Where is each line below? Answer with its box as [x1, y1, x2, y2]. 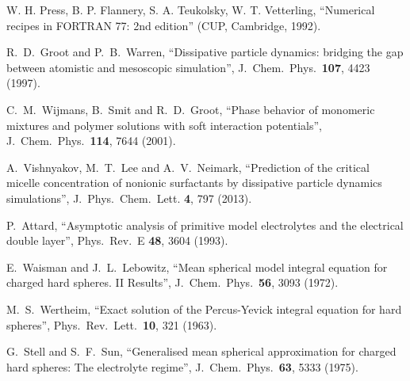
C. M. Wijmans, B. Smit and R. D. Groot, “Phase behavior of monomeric [6, 101, 375, 117]
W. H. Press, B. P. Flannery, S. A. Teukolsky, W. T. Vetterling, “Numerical [6, 2, 375, 17]
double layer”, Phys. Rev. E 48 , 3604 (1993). [6, 232, 228, 249]
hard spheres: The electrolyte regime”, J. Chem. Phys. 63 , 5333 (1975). [6, 358, 358, 375]
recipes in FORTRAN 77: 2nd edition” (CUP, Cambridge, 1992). [6, 17, 321, 33]
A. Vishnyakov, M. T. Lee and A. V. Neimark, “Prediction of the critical [6, 158, 370, 175]
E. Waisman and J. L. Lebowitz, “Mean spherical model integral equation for [6, 258, 388, 275]
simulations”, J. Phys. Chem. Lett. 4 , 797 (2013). [6, 189, 252, 206]
